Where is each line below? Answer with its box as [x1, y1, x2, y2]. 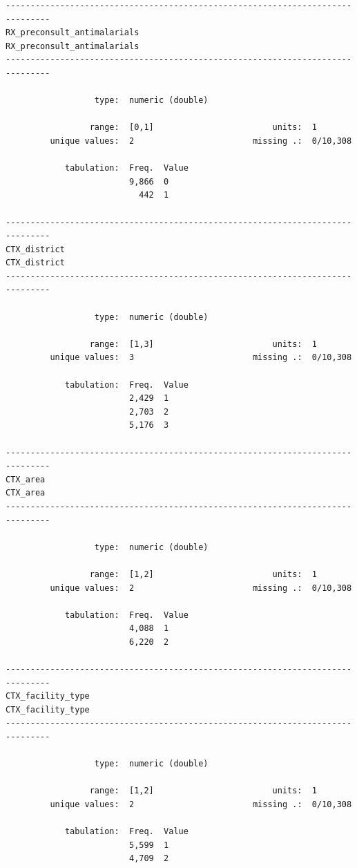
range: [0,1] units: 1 [89, 122, 318, 133]
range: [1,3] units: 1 [89, 339, 318, 349]
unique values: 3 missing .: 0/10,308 [50, 352, 352, 363]
